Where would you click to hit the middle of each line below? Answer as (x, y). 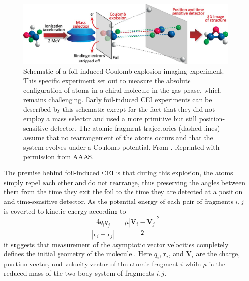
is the (217, 263)
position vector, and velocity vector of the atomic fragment (91, 263)
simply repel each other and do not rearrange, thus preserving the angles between (125, 182)
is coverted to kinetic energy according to (65, 211)
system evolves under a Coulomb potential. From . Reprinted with (121, 147)
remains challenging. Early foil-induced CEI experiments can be (118, 99)
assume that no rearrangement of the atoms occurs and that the (118, 137)
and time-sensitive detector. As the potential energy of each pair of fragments (119, 201)
